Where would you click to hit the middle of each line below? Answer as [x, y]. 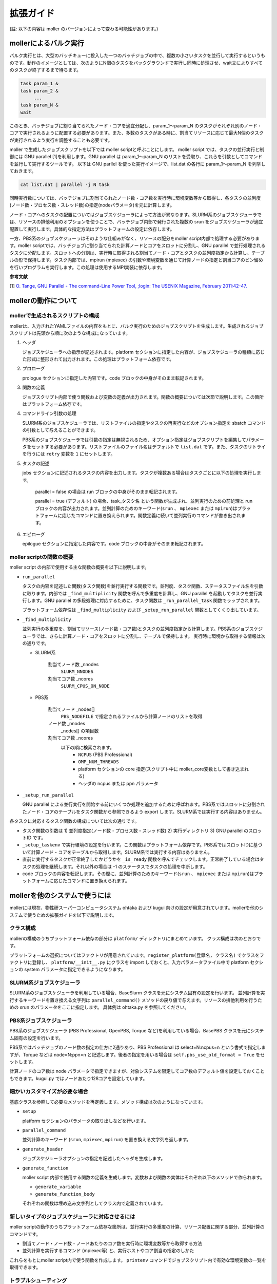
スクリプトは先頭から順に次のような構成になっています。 [70, 333]
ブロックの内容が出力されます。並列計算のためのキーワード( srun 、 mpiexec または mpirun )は [136, 508]
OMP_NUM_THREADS [98, 762]
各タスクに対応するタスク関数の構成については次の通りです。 [74, 821]
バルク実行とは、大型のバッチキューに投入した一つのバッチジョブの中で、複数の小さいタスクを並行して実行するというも [137, 55]
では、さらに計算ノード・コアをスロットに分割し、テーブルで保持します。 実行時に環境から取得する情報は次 [151, 636]
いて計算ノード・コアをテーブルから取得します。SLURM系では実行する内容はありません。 [117, 852]
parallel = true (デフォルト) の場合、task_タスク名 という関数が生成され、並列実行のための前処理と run [144, 501]
